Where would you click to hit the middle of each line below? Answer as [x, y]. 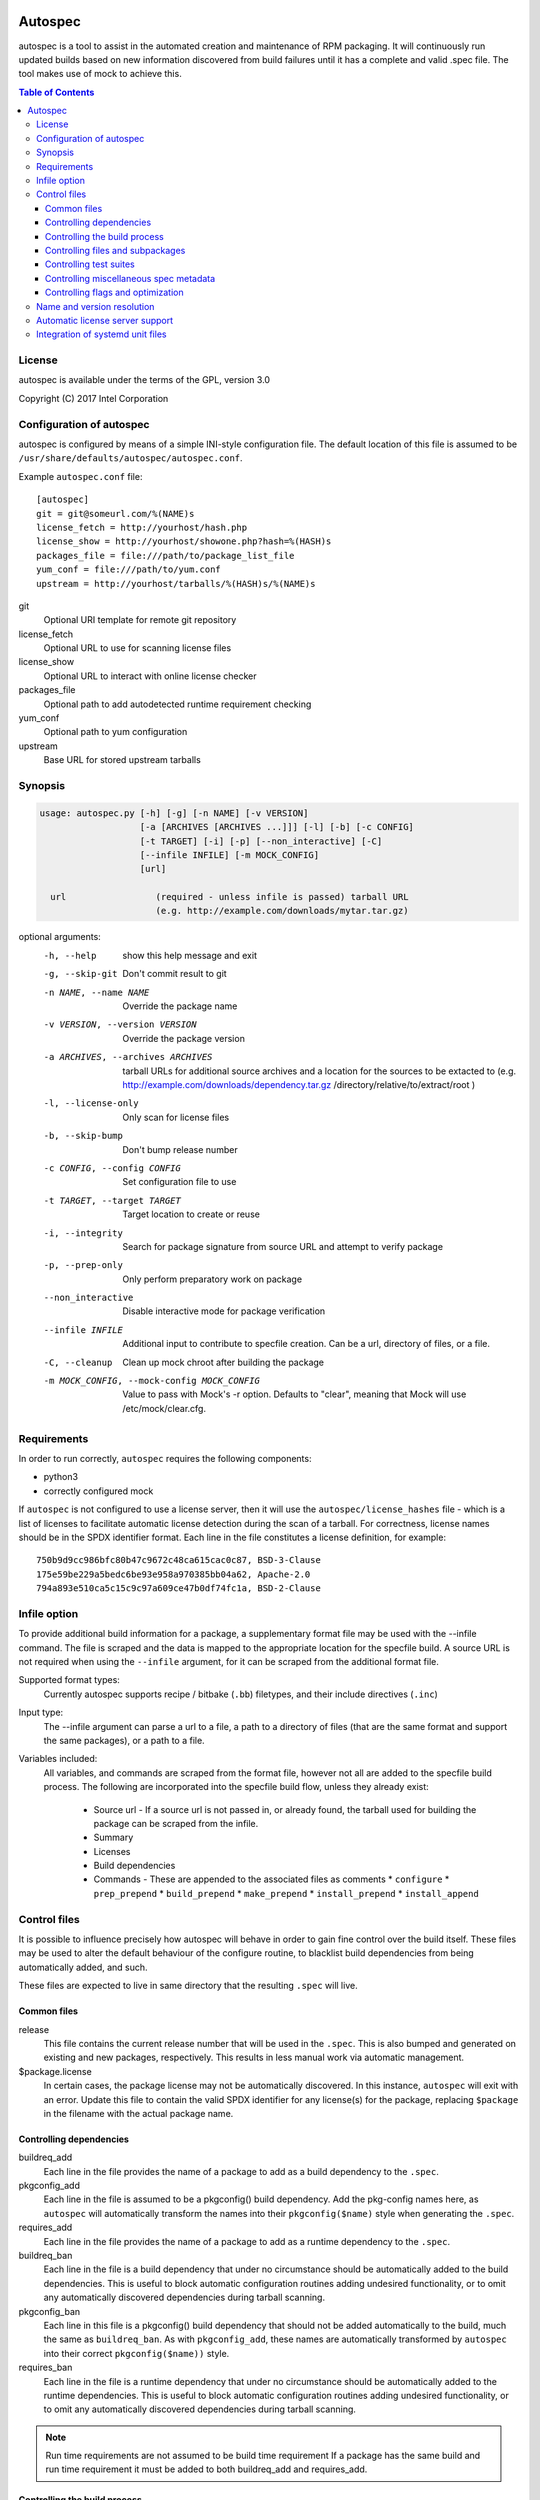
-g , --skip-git [81, 974]
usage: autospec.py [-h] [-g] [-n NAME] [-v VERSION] [174, 813]
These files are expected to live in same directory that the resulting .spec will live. [188, 1986]
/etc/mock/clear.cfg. [164, 1408]
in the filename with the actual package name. [138, 2113]
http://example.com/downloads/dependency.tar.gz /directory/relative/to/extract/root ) [299, 1084]
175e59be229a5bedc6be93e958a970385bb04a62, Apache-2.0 [173, 1574]
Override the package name [180, 1006]
